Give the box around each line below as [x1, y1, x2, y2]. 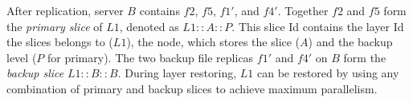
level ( [6, 49, 37, 65]
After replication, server [6, 2, 124, 18]
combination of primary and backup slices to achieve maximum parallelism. [6, 80, 378, 96]
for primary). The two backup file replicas [47, 49, 254, 65]
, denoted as [119, 18, 179, 34]
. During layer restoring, [117, 65, 237, 81]
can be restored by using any [256, 65, 399, 81]
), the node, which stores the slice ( [126, 33, 301, 50]
